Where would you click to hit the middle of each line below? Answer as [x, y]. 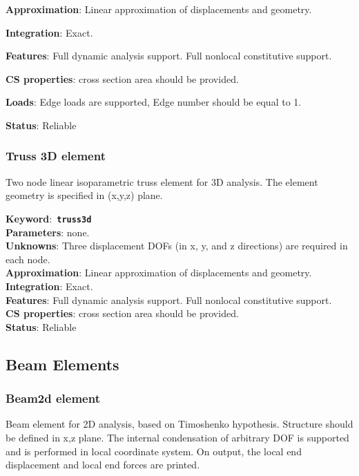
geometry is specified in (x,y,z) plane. [84, 195]
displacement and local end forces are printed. [103, 465]
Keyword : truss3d [49, 218]
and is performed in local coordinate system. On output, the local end [154, 451]
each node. [28, 259]
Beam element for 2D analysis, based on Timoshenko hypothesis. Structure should [179, 424]
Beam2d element [53, 398]
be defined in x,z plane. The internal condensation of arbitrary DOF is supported [177, 437]
